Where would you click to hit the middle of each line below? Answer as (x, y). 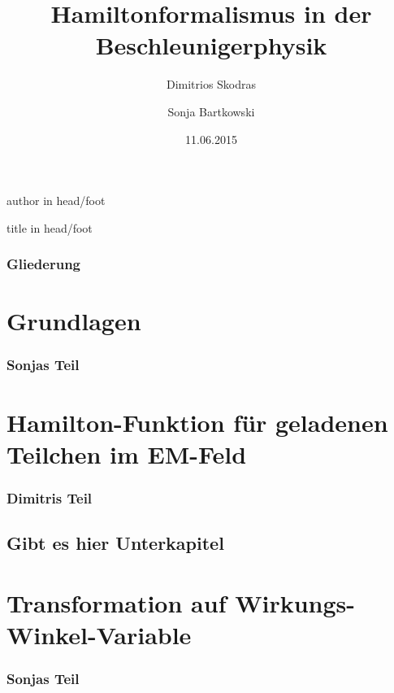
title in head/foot (50, 227)
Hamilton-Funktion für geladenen (197, 422)
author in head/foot (56, 200)
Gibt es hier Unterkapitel (115, 543)
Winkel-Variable (99, 634)
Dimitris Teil (50, 497)
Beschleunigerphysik (211, 45)
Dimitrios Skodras (211, 84)
